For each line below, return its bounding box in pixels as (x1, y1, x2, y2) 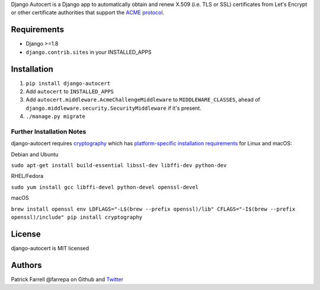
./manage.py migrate (25, 113, 86, 120)
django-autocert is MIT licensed (11, 244, 89, 251)
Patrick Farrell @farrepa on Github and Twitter (11, 276, 124, 283)
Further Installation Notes (11, 128, 87, 136)
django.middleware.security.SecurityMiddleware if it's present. (25, 104, 201, 111)
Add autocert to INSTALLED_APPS (25, 88, 114, 95)
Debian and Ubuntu (11, 151, 59, 158)
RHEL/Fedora (11, 173, 44, 180)
